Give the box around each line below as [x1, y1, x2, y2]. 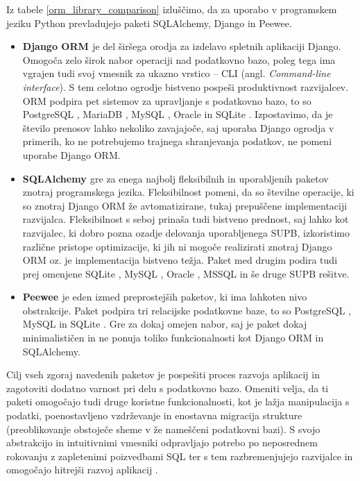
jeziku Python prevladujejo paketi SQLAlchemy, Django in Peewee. [6, 15, 292, 30]
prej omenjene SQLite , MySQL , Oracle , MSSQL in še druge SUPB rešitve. [22, 266, 350, 280]
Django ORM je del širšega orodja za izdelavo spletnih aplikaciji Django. [22, 39, 341, 53]
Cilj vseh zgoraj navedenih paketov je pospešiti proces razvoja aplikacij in [6, 367, 320, 382]
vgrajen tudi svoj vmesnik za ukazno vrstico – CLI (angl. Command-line [22, 66, 331, 81]
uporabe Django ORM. [22, 147, 121, 162]
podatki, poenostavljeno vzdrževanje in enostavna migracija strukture [6, 408, 302, 423]
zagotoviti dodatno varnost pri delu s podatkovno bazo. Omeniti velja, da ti [6, 380, 329, 395]
